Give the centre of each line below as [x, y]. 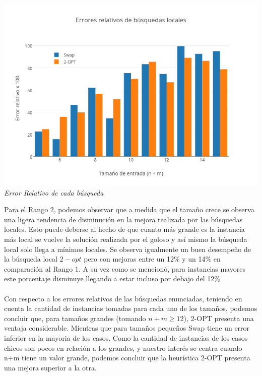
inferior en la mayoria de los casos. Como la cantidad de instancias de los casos [126, 337]
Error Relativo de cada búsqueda [54, 192]
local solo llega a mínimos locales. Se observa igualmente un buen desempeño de [127, 249]
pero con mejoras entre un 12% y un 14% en [152, 259]
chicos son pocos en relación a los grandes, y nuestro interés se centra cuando [123, 348]
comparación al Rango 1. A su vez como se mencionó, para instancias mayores [125, 268]
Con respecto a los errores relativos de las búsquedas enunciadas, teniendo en [123, 298]
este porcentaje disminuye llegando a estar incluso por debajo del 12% [112, 278]
